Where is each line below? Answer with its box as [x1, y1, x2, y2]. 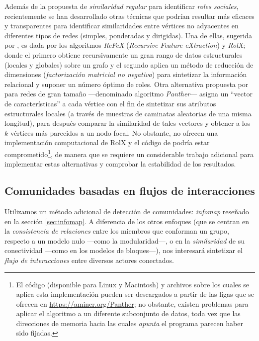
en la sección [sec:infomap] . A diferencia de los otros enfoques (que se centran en [4, 216, 250, 226]
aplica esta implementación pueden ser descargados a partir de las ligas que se [16, 289, 254, 299]
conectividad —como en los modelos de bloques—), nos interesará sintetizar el [4, 245, 243, 256]
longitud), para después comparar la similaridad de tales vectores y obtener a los [4, 118, 251, 128]
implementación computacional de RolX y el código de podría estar [4, 137, 210, 148]
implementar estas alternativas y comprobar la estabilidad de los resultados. [4, 159, 236, 169]
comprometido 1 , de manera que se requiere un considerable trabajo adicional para [4, 147, 254, 159]
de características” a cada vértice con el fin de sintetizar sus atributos [4, 98, 216, 108]
